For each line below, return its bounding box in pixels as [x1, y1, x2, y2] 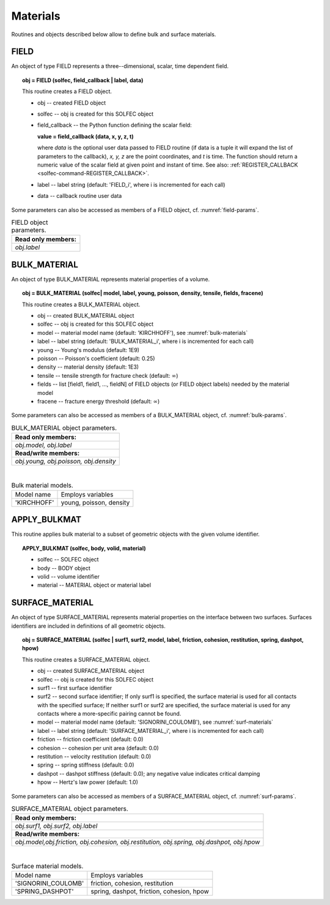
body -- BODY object [37, 564, 91, 572]
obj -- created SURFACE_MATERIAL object [37, 667, 145, 675]
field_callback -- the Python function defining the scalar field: [37, 121, 192, 129]
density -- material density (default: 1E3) [37, 363, 139, 370]
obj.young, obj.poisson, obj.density [15, 457, 116, 465]
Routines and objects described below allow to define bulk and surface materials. [11, 31, 216, 38]
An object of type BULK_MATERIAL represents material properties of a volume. [11, 276, 210, 283]
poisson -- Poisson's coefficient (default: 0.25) [37, 355, 155, 362]
